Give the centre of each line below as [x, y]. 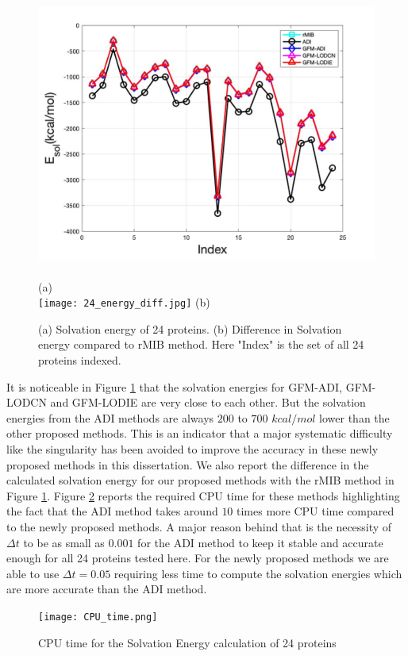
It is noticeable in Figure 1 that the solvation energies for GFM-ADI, [174, 386]
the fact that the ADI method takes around [112, 511]
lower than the [354, 417]
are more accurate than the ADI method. [107, 589]
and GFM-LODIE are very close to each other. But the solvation [208, 402]
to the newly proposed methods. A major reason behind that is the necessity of [199, 526]
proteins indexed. [80, 360]
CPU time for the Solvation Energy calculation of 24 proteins [187, 642]
